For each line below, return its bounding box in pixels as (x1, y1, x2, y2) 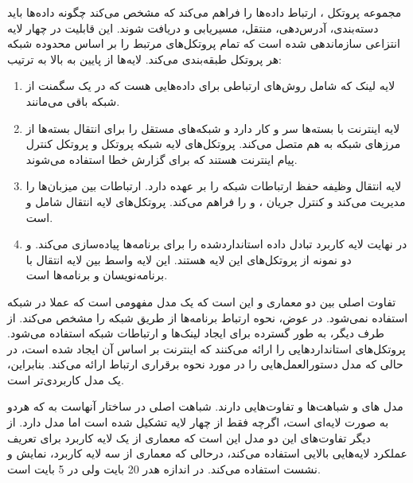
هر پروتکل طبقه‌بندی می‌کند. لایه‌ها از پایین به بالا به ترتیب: (7, 50, 282, 67)
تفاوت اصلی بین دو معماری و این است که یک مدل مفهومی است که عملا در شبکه (7, 293, 396, 310)
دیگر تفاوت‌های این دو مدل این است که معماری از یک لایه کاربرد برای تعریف (7, 429, 371, 446)
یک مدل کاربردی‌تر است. (7, 371, 124, 388)
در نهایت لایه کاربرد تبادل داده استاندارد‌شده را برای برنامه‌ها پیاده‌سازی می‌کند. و (25, 236, 407, 252)
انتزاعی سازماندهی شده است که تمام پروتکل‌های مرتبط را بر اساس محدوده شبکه (7, 35, 400, 52)
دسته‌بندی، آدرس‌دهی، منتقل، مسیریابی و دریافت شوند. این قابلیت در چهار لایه (7, 19, 379, 36)
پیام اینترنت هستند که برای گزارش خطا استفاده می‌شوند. (25, 150, 298, 167)
